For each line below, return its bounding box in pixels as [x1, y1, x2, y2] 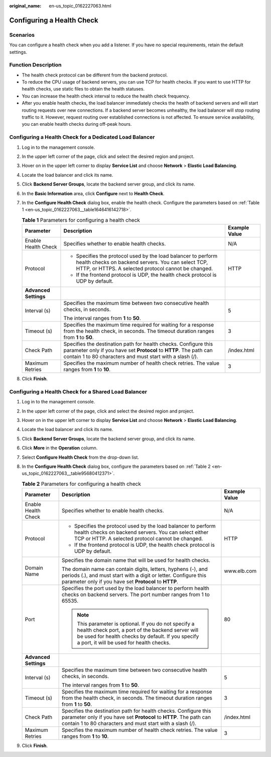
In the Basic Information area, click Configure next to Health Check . [22, 190, 165, 196]
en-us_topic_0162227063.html [49, 3, 111, 9]
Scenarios [9, 31, 35, 38]
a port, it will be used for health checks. [77, 639, 171, 646]
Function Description [9, 61, 62, 68]
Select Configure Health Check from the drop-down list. [22, 454, 139, 460]
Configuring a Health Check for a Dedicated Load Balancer [9, 134, 155, 141]
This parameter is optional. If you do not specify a [77, 620, 195, 627]
